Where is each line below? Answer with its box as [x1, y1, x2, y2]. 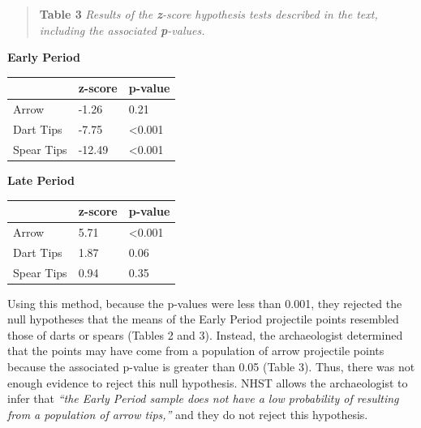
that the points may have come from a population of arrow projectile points [7, 342, 384, 359]
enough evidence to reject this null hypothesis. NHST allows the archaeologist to [7, 374, 408, 391]
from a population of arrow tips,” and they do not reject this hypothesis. [7, 405, 368, 422]
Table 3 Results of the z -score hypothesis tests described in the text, [39, 6, 378, 22]
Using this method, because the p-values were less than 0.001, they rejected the [7, 294, 402, 311]
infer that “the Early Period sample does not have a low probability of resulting [7, 390, 399, 407]
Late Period [7, 171, 75, 188]
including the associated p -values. [39, 21, 205, 38]
